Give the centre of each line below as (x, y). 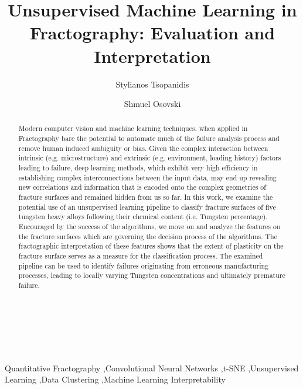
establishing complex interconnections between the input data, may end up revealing (147, 177)
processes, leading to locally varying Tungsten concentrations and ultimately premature (152, 275)
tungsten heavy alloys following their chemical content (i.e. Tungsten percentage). (143, 217)
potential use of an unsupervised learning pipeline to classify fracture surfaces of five (147, 207)
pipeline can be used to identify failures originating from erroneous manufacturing (144, 265)
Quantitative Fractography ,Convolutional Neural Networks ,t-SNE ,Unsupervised (152, 368)
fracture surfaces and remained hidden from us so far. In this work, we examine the (146, 197)
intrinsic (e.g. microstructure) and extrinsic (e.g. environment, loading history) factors (150, 158)
